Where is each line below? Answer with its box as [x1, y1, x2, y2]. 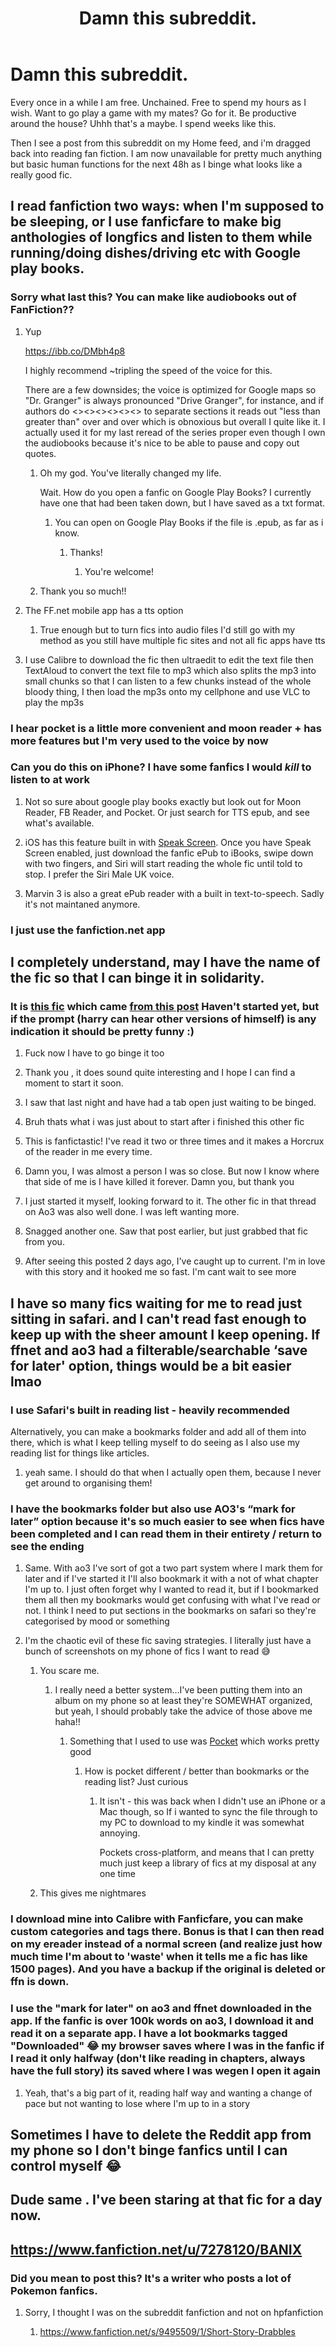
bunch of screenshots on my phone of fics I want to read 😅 [24, 1645, 271, 1657]
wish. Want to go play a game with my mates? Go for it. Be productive [10, 107, 297, 119]
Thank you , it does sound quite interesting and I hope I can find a [24, 1067, 296, 1079]
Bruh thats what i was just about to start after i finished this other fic [24, 1116, 305, 1128]
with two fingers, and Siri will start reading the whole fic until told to [24, 857, 303, 869]
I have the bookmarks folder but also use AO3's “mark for [10, 1502, 296, 1516]
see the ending [10, 1540, 85, 1554]
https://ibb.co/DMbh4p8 [24, 345, 126, 357]
